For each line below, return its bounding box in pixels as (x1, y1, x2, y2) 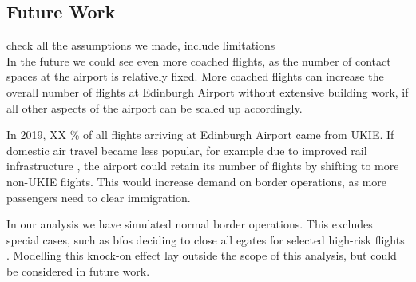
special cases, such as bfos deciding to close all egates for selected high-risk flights (6, 231, 405, 248)
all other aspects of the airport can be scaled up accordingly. (6, 99, 303, 116)
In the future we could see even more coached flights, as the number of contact (6, 52, 391, 69)
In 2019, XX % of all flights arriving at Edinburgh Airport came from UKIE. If (6, 126, 394, 143)
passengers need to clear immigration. (6, 189, 191, 205)
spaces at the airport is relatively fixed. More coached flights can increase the (6, 68, 384, 85)
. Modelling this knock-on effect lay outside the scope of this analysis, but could (6, 247, 397, 264)
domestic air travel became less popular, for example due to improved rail (6, 141, 367, 158)
